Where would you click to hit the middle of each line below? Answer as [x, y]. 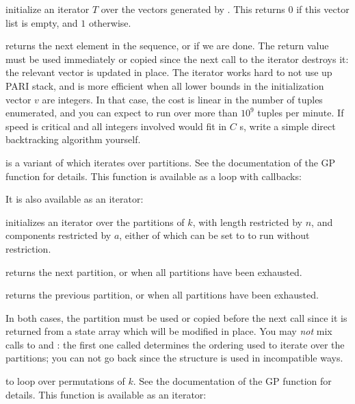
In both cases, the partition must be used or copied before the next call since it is [176, 317]
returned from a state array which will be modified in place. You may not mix [169, 331]
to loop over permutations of [65, 381]
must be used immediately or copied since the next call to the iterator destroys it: [177, 59]
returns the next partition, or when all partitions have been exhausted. [154, 272]
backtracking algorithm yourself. [73, 139]
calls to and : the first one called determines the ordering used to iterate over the [175, 344]
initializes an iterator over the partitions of [95, 222]
